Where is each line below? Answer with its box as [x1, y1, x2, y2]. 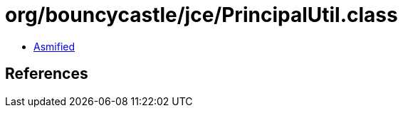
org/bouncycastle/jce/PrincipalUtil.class [5, 3, 398, 27]
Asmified [33, 40, 75, 53]
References [5, 65, 88, 83]
